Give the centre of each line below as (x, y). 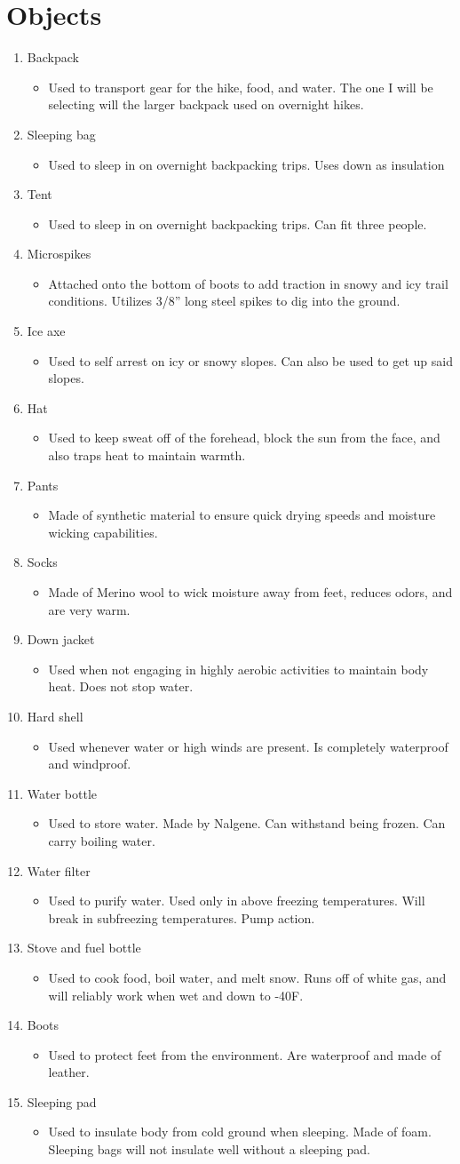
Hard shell (55, 716)
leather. (69, 1072)
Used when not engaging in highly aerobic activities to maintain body (238, 669)
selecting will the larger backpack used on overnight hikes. (206, 104)
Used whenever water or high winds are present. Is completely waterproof (248, 746)
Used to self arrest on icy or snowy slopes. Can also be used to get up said (250, 360)
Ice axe (46, 331)
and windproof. (90, 764)
